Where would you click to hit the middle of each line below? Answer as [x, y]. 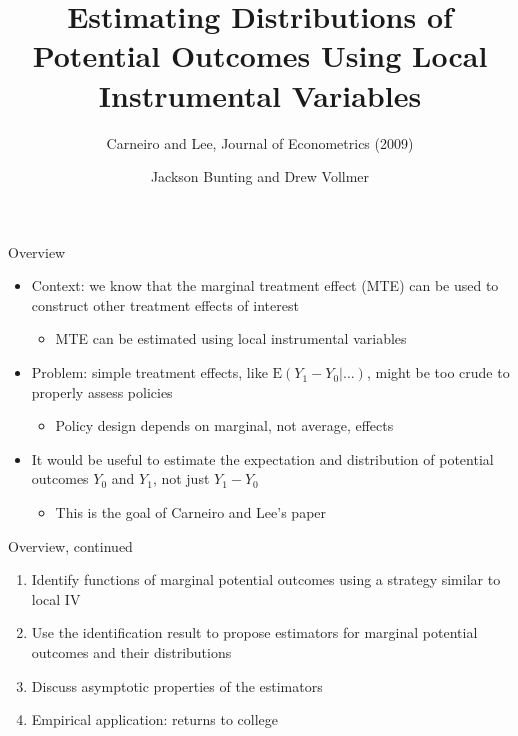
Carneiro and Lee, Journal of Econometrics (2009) [260, 142]
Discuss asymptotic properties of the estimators [177, 685]
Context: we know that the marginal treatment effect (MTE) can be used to [265, 285]
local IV [56, 598]
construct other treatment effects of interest [165, 304]
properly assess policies [102, 391]
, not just [181, 478]
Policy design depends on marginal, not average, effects [224, 425]
